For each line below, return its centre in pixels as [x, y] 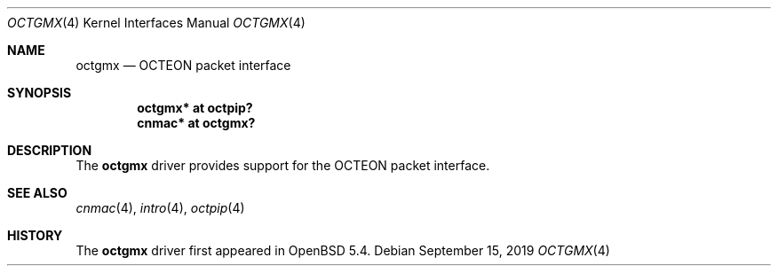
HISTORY [35, 235]
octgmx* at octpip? [195, 108]
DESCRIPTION [50, 150]
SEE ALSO [37, 193]
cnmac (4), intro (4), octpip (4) [160, 208]
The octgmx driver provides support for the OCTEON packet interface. [283, 165]
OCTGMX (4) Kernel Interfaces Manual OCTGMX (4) [156, 23]
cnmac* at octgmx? [196, 123]
